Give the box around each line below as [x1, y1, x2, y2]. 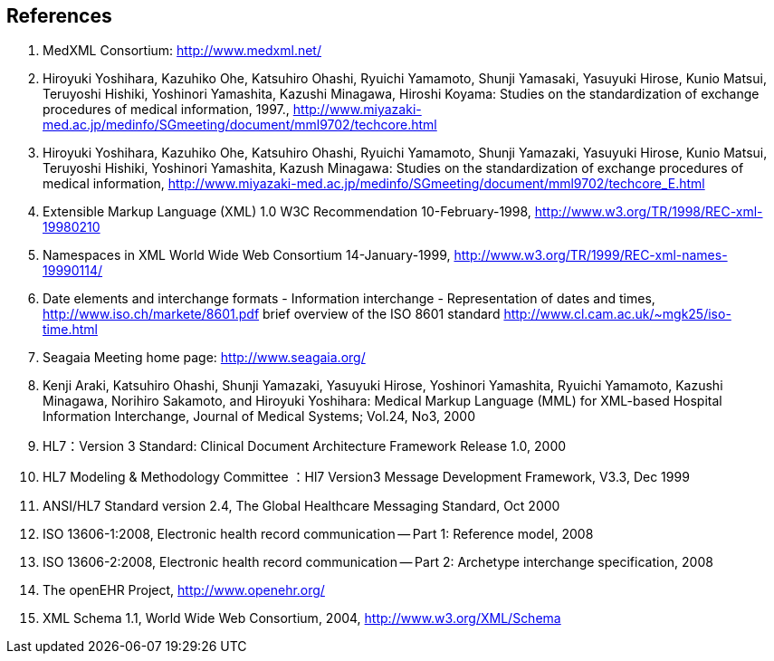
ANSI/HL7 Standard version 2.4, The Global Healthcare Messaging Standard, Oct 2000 [43, 498, 560, 514]
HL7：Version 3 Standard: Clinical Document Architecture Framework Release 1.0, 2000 [43, 438, 567, 455]
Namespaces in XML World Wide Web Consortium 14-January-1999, [43, 247, 451, 263]
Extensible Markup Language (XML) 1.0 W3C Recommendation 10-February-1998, [43, 204, 531, 220]
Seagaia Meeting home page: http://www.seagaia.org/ [43, 350, 366, 366]
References [6, 5, 112, 27]
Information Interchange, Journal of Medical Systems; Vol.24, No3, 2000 [43, 408, 475, 425]
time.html [43, 321, 98, 338]
